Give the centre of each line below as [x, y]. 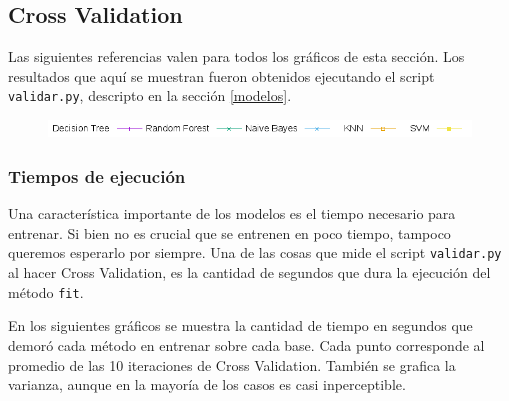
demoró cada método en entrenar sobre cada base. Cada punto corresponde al [246, 344]
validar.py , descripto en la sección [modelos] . [150, 95]
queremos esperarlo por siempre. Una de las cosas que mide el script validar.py [255, 252]
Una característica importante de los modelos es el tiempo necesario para [232, 213]
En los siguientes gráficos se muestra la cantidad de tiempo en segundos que [240, 325]
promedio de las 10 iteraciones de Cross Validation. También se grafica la [232, 364]
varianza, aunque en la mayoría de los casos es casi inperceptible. [207, 384]
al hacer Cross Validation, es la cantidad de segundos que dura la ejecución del [249, 272]
